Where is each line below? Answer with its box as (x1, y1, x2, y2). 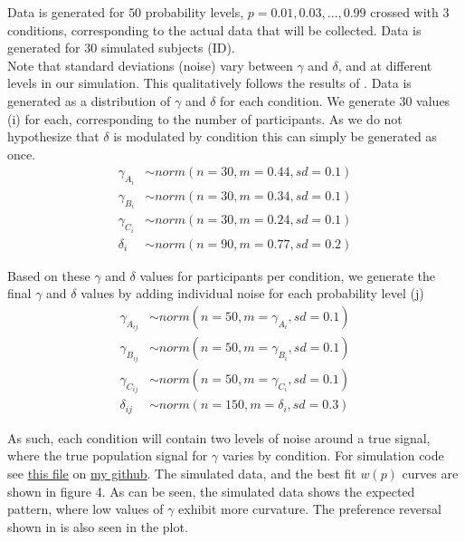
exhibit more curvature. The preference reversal (178, 499, 441, 518)
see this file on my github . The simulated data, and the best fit (7, 464, 356, 483)
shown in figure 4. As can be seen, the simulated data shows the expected (7, 481, 415, 500)
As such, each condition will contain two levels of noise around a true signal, (7, 428, 431, 447)
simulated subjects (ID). (100, 38, 235, 57)
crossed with (370, 3, 439, 21)
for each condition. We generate (220, 91, 395, 110)
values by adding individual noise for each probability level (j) (81, 284, 424, 303)
